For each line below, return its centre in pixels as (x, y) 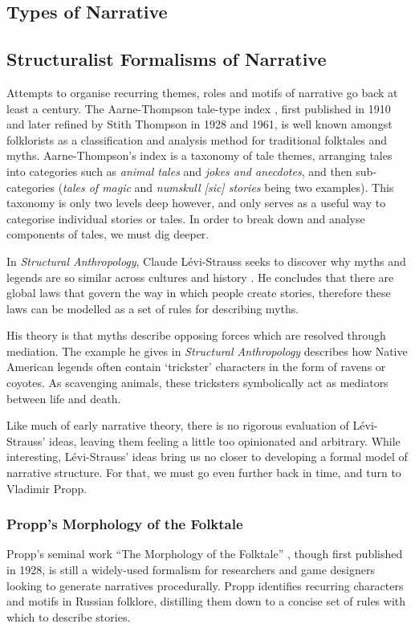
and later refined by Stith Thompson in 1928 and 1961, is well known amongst (199, 124)
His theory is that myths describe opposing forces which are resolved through (196, 335)
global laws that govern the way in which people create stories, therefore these (199, 293)
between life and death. (64, 398)
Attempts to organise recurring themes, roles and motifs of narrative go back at (202, 92)
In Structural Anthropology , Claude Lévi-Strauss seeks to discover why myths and (206, 261)
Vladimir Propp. (47, 488)
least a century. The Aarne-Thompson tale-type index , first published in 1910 (199, 108)
